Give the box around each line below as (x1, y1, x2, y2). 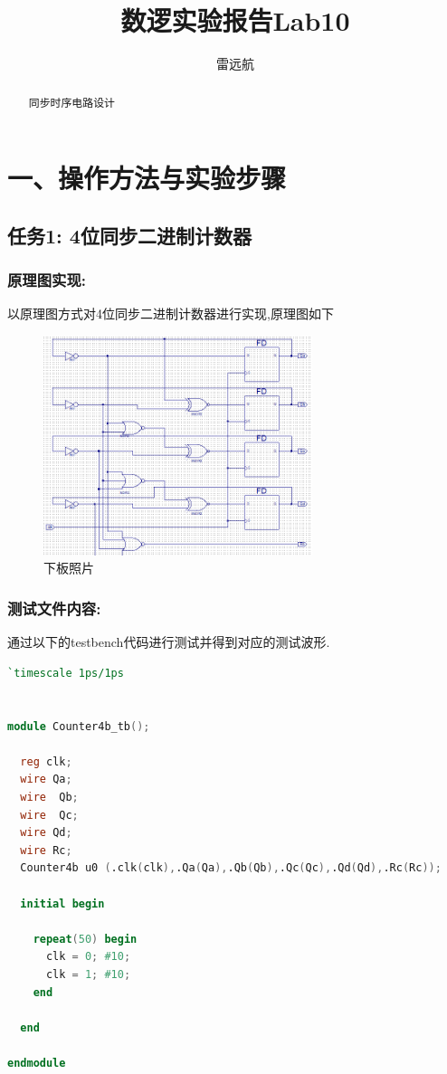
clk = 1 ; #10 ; (45, 967, 131, 981)
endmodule (7, 1056, 66, 1069)
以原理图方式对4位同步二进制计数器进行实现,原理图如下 (7, 304, 334, 323)
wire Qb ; (20, 791, 79, 804)
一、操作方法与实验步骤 (7, 159, 287, 196)
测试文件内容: (7, 596, 101, 619)
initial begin (20, 897, 105, 910)
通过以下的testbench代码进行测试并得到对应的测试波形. (7, 632, 330, 651)
